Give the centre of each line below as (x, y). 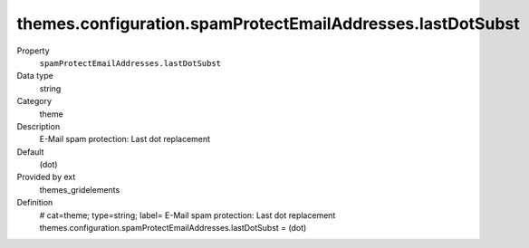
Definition (35, 203)
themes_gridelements (80, 189)
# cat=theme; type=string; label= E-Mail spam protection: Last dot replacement (188, 215)
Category (34, 101)
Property (33, 51)
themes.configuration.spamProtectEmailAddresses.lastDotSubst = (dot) (173, 228)
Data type (35, 76)
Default (30, 152)
